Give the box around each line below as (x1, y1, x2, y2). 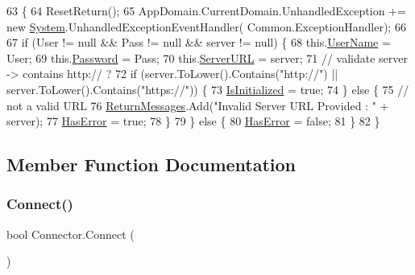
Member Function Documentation (6, 152, 297, 177)
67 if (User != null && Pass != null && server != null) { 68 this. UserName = (6, 34, 391, 51)
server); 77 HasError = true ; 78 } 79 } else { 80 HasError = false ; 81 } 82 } (6, 113, 380, 129)
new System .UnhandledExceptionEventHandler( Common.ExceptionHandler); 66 (6, 18, 406, 35)
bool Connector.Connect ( (6, 225, 135, 242)
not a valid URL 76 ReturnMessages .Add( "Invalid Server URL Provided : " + (6, 96, 389, 113)
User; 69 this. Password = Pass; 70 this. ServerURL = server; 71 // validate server (6, 49, 408, 66)
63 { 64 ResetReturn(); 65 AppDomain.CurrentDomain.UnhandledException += (6, 2, 406, 18)
